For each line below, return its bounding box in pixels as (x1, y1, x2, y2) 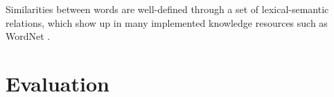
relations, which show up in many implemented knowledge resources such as (6, 15, 328, 30)
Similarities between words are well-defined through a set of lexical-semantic (6, 2, 329, 16)
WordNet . (6, 29, 51, 43)
